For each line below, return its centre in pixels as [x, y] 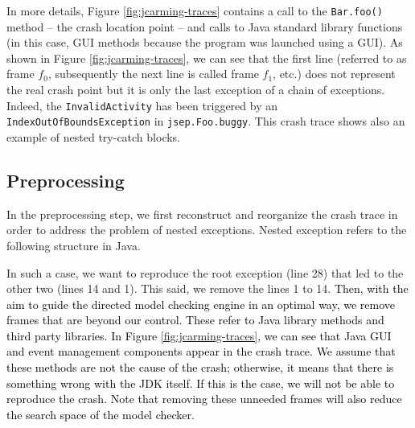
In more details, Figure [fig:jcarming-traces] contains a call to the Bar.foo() [195, 10]
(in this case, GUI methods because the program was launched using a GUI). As [205, 42]
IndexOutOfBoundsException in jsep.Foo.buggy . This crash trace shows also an [206, 121]
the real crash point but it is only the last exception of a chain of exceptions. [196, 90]
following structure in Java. [74, 245]
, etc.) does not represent [334, 74]
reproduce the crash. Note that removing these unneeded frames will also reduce [204, 399]
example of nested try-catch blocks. [94, 136]
